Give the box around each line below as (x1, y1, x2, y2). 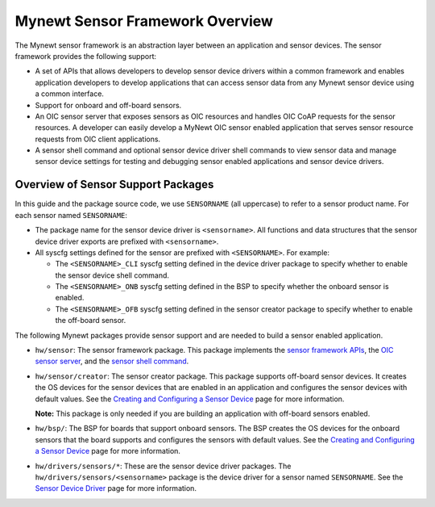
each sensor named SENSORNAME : (14, 210, 128, 220)
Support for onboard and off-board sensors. (35, 100, 182, 110)
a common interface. (35, 89, 105, 98)
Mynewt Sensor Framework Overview (14, 12, 274, 30)
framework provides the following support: (14, 51, 157, 61)
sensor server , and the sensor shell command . (35, 356, 189, 367)
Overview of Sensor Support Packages (14, 178, 214, 191)
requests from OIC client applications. (35, 134, 161, 144)
